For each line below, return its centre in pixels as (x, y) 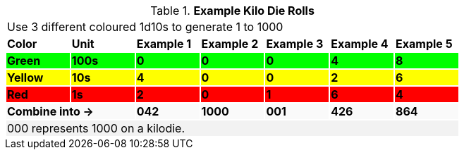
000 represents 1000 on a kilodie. (96, 128)
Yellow (25, 77)
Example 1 (164, 44)
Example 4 (360, 44)
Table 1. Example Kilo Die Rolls (232, 11)
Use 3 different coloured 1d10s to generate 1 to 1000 (145, 27)
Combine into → (50, 111)
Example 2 (230, 44)
